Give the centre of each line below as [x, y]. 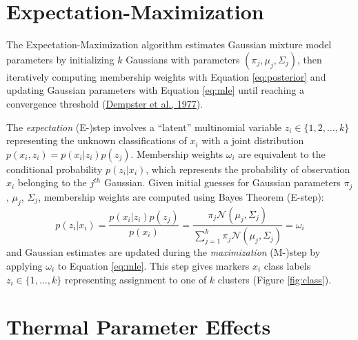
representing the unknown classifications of [97, 140]
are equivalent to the [282, 153]
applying [24, 266]
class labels [287, 266]
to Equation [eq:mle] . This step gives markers [153, 266]
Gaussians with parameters [183, 59]
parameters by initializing [60, 59]
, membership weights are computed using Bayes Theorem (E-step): [181, 196]
